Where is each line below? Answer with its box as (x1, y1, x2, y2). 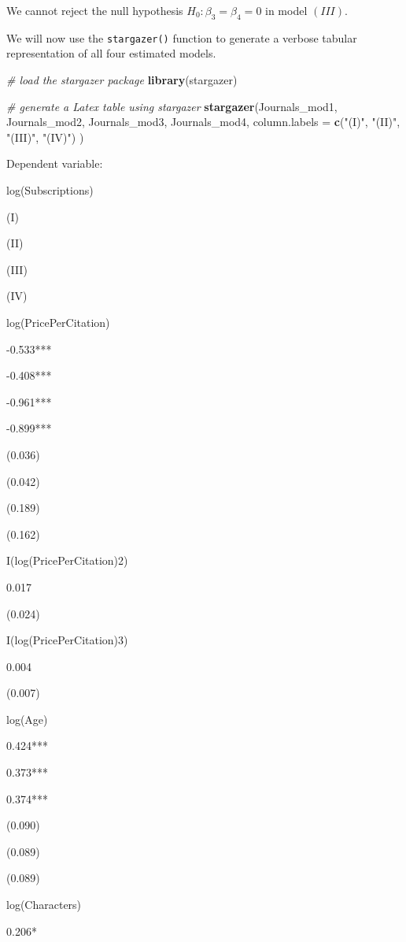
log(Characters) (6, 896, 82, 913)
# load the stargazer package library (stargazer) (6, 72, 238, 88)
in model (265, 2, 308, 18)
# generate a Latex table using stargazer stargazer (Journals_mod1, (6, 98, 338, 114)
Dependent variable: (6, 155, 103, 172)
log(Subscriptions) (6, 182, 94, 198)
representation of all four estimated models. (6, 45, 216, 61)
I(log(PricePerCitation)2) (6, 552, 128, 569)
